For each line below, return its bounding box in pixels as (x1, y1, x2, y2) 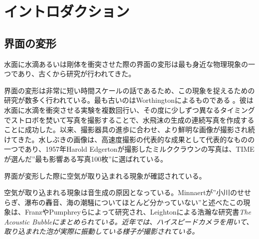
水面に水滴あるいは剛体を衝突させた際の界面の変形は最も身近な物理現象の (4, 58, 248, 69)
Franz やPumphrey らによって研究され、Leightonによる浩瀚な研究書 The (24, 207, 251, 217)
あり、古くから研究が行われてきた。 (17, 68, 135, 79)
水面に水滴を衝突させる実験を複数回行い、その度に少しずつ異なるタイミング (4, 104, 255, 115)
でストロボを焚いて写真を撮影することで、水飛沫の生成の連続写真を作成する (4, 114, 255, 125)
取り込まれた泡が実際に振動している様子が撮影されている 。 (4, 226, 199, 237)
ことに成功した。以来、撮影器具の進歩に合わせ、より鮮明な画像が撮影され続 (4, 124, 255, 135)
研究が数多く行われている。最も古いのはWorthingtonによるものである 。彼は (4, 95, 254, 105)
